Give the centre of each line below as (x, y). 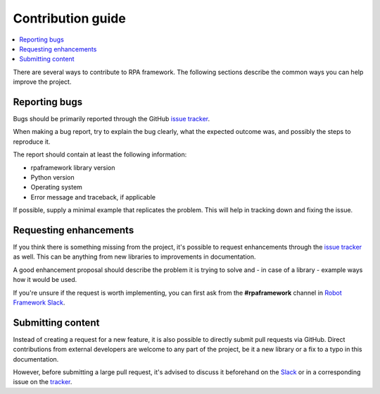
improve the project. (42, 82)
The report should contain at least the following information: (100, 154)
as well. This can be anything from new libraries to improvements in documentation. (134, 257)
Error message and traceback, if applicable (93, 197)
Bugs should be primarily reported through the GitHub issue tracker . (112, 119)
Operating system (56, 187)
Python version (52, 177)
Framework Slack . (39, 302)
